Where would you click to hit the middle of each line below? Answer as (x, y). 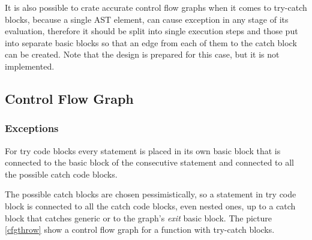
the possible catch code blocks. (61, 174)
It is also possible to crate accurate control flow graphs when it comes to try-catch (156, 7)
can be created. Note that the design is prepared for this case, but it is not (142, 54)
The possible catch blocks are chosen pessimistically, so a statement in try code (151, 194)
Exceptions (32, 128)
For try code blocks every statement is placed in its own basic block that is (143, 150)
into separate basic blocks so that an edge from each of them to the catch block (151, 42)
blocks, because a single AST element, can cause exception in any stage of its (147, 19)
